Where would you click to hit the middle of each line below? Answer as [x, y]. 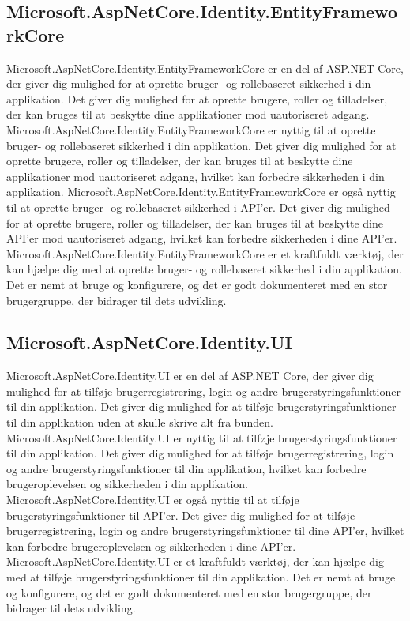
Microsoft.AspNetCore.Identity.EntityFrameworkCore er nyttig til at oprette [191, 129]
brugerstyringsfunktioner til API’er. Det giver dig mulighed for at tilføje [181, 515]
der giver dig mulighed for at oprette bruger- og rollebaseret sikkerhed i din [189, 83]
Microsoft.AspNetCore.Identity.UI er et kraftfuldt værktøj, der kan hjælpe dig [196, 561]
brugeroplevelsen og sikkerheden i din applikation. [127, 484]
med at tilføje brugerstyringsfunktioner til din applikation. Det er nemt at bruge [201, 577]
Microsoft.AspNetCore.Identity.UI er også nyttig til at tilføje [153, 500]
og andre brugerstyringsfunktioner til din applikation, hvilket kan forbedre [186, 468]
